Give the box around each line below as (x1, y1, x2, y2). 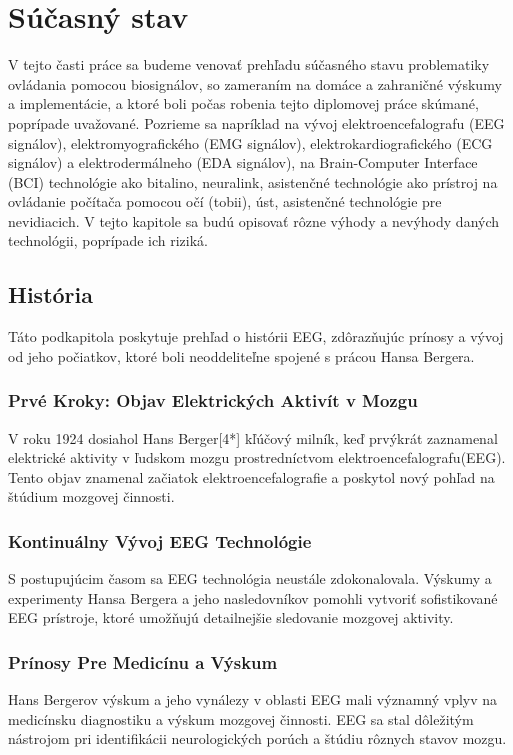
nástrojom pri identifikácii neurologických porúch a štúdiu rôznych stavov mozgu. (8, 728, 507, 749)
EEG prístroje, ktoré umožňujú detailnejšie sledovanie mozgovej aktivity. (8, 607, 454, 628)
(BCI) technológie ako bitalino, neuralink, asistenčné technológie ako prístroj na (8, 171, 498, 192)
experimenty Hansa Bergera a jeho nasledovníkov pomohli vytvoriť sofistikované (8, 587, 498, 608)
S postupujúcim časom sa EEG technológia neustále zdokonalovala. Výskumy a (8, 568, 492, 589)
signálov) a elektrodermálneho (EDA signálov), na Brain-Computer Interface (8, 152, 478, 173)
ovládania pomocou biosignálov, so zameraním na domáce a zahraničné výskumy (8, 73, 502, 94)
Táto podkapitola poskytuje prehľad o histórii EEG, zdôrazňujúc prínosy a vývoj (8, 326, 504, 347)
